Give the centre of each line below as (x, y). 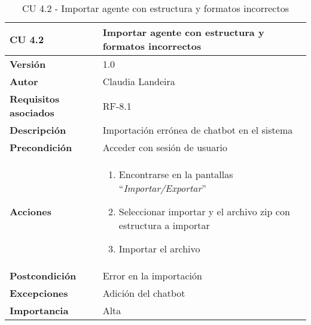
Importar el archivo (159, 249)
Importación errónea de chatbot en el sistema (198, 130)
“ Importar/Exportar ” (162, 188)
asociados (32, 112)
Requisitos (35, 99)
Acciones (31, 211)
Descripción (38, 130)
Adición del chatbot (144, 293)
